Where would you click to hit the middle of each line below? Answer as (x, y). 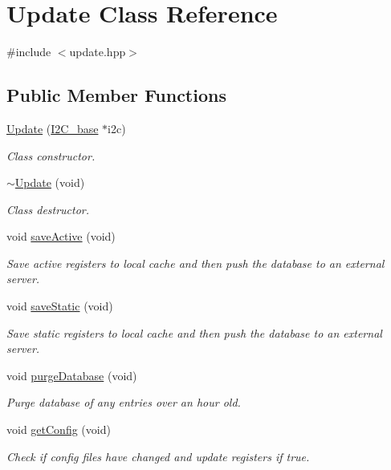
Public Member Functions (116, 95)
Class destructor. (48, 209)
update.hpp (98, 52)
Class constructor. (51, 155)
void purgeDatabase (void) (72, 375)
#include (29, 52)
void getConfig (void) (59, 429)
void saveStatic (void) (60, 306)
